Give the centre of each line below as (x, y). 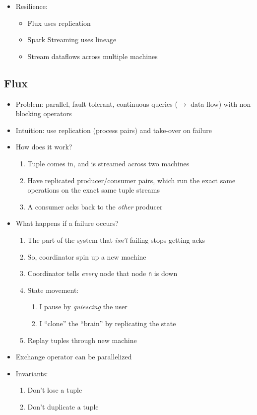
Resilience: (32, 6)
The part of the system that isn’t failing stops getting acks (116, 240)
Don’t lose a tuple (55, 390)
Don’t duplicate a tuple (63, 406)
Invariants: (32, 373)
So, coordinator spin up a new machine (87, 256)
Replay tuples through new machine (82, 340)
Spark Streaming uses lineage (72, 39)
